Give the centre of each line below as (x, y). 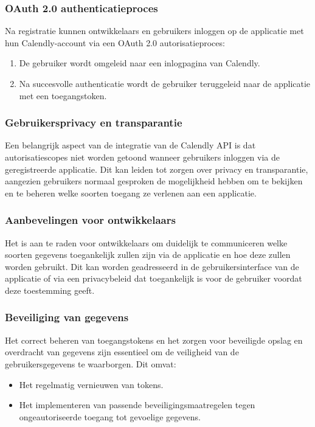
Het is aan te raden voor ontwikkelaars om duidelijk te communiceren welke (146, 242)
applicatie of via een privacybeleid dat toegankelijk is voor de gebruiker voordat (154, 278)
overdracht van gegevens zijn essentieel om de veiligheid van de (122, 352)
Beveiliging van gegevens (67, 317)
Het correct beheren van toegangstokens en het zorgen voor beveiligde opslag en (154, 340)
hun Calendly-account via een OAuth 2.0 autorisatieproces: (115, 42)
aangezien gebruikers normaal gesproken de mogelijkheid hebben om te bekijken (154, 181)
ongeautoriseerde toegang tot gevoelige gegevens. (110, 416)
